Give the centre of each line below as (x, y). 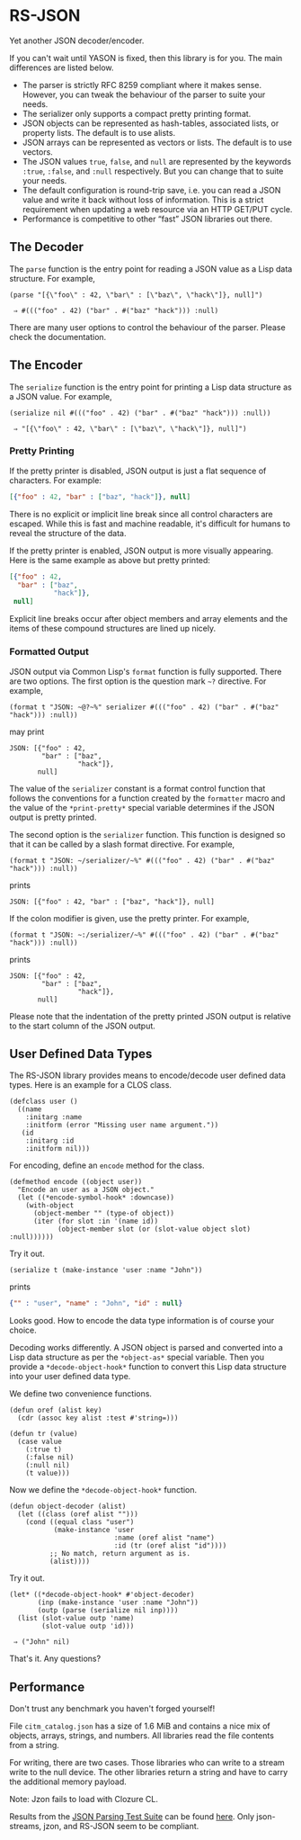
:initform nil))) (58, 1149)
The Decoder (46, 247)
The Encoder (46, 365)
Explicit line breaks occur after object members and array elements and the (149, 619)
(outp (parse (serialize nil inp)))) (108, 1611)
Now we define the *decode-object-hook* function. (103, 1490)
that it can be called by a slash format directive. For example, (122, 844)
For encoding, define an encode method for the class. (107, 1165)
